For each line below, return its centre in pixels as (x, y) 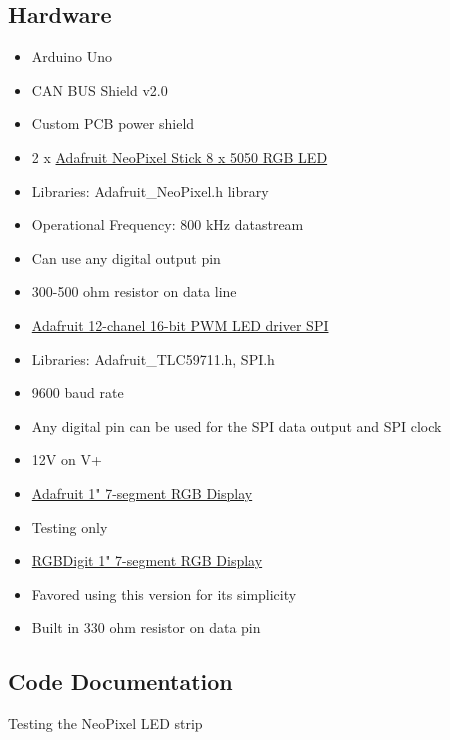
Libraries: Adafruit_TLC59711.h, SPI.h (153, 358)
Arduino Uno (71, 56)
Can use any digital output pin (126, 257)
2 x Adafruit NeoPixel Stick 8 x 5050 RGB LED (179, 156)
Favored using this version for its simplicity (164, 593)
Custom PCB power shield (113, 123)
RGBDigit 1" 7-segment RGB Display (147, 560)
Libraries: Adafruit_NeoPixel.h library (150, 190)
